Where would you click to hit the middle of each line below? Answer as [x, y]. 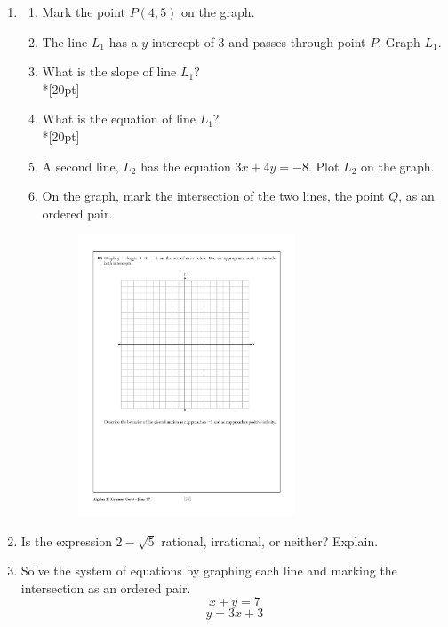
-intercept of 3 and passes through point [257, 41]
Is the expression [66, 540]
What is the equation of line [119, 119]
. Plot [324, 166]
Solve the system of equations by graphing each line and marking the [209, 571]
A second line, [80, 166]
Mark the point [84, 12]
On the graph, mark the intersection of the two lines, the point [213, 196]
